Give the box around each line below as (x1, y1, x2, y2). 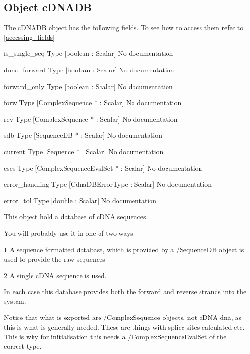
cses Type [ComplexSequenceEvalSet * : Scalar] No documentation (4, 162, 202, 173)
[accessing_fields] (4, 32, 55, 42)
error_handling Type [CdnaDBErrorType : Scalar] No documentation (4, 179, 212, 189)
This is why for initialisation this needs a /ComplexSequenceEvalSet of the (4, 331, 227, 341)
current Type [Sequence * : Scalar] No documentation (4, 146, 164, 156)
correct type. (4, 341, 42, 351)
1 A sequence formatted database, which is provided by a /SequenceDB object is (4, 244, 244, 254)
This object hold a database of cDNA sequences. (4, 212, 148, 222)
